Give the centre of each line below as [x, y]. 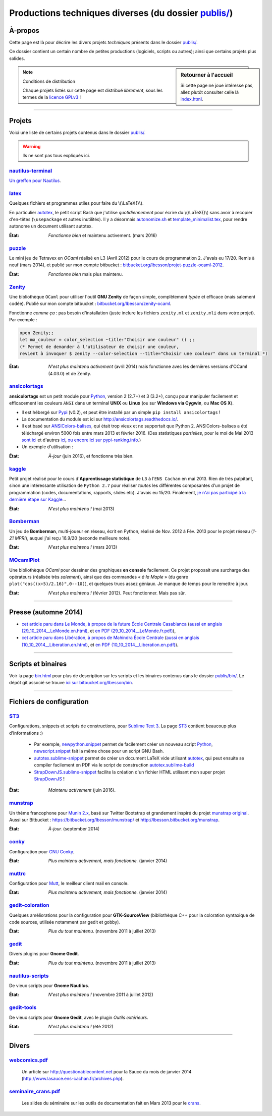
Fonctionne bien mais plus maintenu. [86, 274]
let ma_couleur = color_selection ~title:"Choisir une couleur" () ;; [107, 340]
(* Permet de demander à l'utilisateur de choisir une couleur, [99, 347]
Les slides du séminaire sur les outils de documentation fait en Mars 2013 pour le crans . [111, 1103]
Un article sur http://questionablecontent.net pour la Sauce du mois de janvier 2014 [107, 1071]
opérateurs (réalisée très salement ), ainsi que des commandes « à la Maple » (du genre [99, 577]
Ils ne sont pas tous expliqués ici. [56, 155]
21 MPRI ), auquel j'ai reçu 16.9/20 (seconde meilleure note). [70, 538]
